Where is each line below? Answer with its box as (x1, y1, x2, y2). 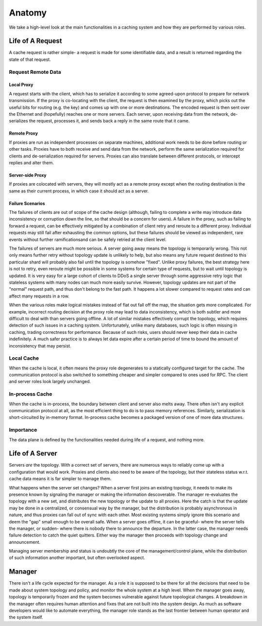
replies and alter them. (9, 159, 54, 165)
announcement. (9, 539, 41, 545)
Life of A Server (9, 450, 58, 458)
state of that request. (9, 56, 51, 62)
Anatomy (9, 7, 47, 18)
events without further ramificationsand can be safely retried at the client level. (9, 236, 167, 243)
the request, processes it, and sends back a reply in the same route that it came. (29, 118, 190, 124)
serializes (9, 118, 29, 124)
